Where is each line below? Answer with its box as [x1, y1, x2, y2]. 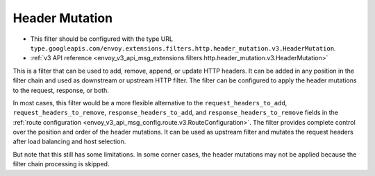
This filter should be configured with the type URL [30, 35, 174, 43]
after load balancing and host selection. [12, 137, 126, 146]
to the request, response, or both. [12, 86, 109, 94]
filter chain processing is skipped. [12, 160, 110, 168]
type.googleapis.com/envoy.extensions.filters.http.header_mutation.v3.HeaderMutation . [30, 44, 336, 52]
